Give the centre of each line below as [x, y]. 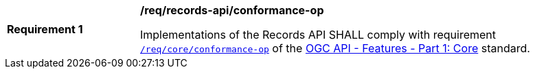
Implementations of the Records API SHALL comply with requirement [318, 35]
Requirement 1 [45, 29]
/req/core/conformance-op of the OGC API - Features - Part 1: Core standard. [335, 48]
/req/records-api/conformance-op [232, 10]
